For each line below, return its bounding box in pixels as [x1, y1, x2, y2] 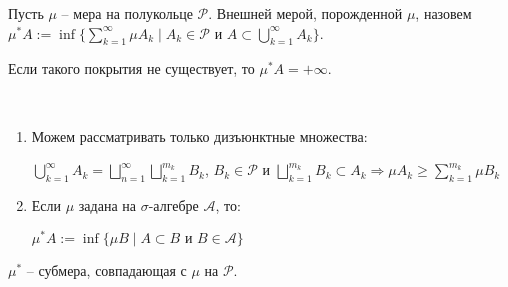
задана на [78, 194, 136, 215]
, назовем [415, 3, 472, 23]
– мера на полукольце [61, 3, 193, 23]
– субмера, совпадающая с [26, 259, 187, 280]
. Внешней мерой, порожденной [208, 3, 403, 23]
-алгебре [148, 194, 199, 215]
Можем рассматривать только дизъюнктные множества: [31, 125, 368, 146]
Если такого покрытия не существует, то [8, 58, 255, 79]
